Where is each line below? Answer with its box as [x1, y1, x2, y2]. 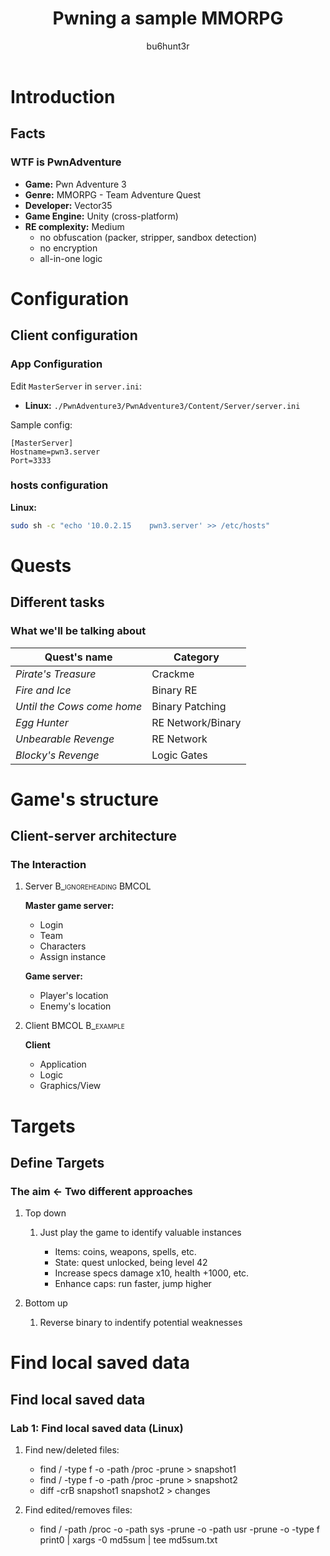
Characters [39, 940, 87, 952]
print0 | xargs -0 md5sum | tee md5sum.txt [39, 1534, 218, 1546]
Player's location [39, 990, 109, 1002]
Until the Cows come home [15, 699, 143, 713]
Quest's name [44, 650, 113, 664]
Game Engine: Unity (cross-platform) [24, 210, 179, 222]
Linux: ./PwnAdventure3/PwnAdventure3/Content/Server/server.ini [24, 399, 301, 411]
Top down [24, 1207, 67, 1219]
